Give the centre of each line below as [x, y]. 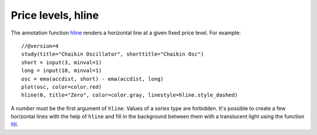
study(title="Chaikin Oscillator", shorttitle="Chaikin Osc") [113, 54]
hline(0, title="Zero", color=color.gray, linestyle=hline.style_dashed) [130, 95]
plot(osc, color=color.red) [62, 87]
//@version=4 [40, 46]
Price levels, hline [55, 15]
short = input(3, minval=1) [62, 62]
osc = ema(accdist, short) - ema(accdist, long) [92, 79]
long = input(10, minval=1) [62, 71]
